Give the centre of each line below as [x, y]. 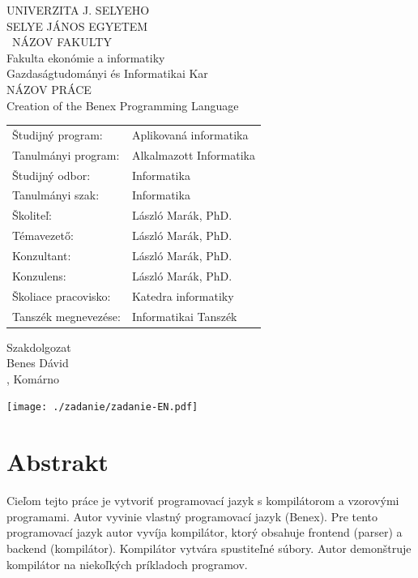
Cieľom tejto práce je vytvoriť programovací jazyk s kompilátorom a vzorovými [203, 501]
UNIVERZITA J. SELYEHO [78, 10]
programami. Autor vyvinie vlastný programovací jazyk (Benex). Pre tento [192, 516]
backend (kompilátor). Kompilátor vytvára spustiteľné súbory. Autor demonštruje [209, 548]
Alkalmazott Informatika [194, 154]
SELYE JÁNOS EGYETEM [77, 26]
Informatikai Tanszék [184, 316]
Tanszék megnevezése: [66, 316]
